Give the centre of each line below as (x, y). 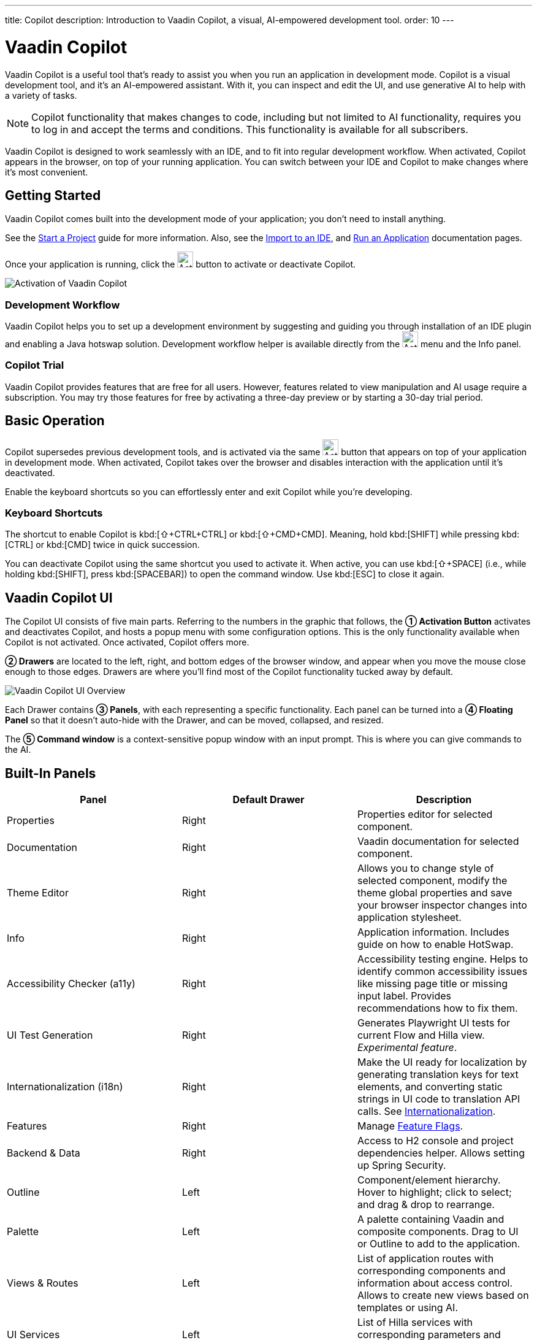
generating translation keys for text (438, 1075)
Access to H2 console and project (435, 1141)
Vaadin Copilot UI (59, 598)
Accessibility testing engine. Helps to (443, 959)
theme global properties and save (435, 893)
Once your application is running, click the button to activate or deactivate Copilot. (181, 264)
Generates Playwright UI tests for (434, 1023)
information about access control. (435, 1283)
